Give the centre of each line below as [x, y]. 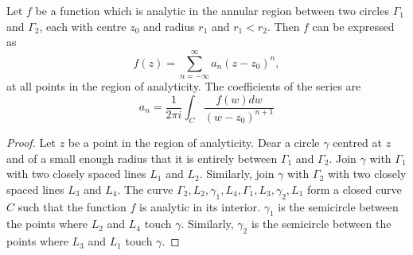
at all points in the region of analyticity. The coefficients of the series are [184, 85]
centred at [357, 142]
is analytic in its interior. [200, 206]
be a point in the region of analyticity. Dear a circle [194, 142]
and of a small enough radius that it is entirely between [142, 158]
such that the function [72, 206]
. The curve [145, 189]
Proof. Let [31, 142]
